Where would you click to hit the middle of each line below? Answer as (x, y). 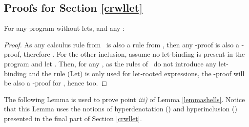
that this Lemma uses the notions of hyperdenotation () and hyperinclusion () (121, 109)
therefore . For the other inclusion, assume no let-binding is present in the (134, 54)
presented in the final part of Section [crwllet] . (73, 118)
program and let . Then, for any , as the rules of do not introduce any (110, 63)
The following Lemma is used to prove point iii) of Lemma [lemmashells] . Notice (124, 99)
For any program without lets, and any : (64, 28)
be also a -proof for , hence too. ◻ (56, 83)
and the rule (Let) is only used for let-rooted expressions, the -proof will (136, 73)
